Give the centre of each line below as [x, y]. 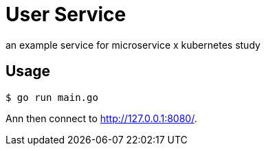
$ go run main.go [52, 97]
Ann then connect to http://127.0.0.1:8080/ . [101, 118]
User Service [66, 14]
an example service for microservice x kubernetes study [133, 45]
